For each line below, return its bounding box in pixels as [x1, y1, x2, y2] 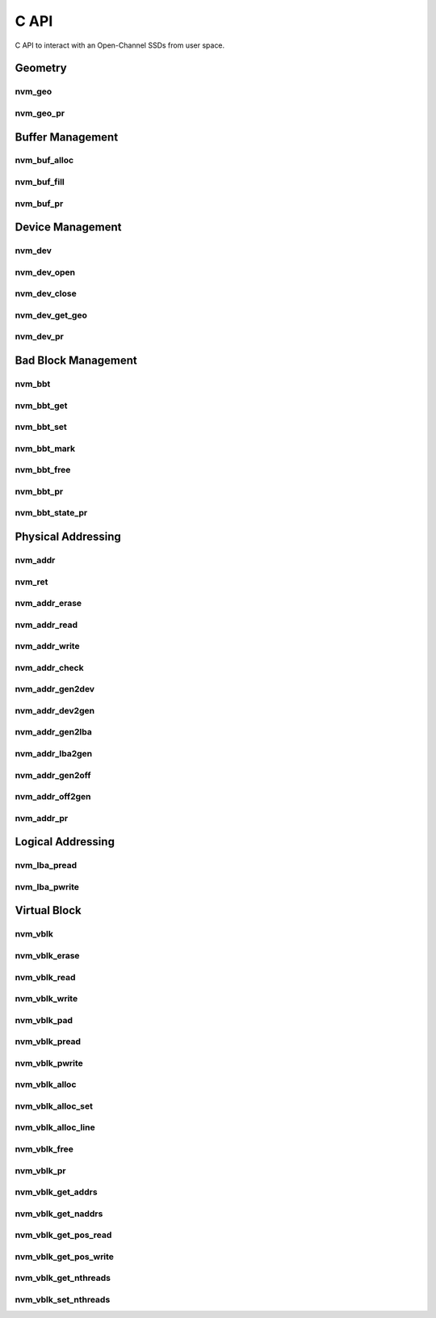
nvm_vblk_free [15, 1143, 74, 1155]
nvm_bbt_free [15, 465, 71, 476]
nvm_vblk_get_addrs [15, 1186, 98, 1198]
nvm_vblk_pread [15, 1036, 81, 1047]
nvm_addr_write [15, 641, 80, 652]
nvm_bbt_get [15, 400, 68, 411]
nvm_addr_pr [15, 812, 69, 823]
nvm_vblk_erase [15, 950, 80, 961]
